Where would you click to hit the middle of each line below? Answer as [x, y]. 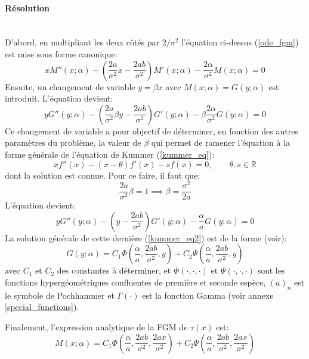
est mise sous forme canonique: [61, 53]
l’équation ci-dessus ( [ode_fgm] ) [240, 42]
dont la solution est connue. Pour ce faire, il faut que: [103, 175]
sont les [271, 270]
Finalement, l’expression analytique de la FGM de [96, 327]
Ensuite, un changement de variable [70, 86]
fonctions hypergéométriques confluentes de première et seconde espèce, [135, 282]
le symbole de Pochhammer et [60, 295]
